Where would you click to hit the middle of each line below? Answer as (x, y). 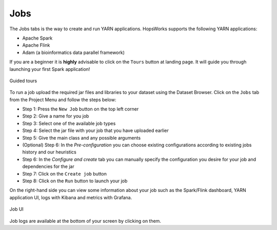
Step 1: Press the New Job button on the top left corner (81, 109)
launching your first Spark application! (50, 69)
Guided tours (23, 81)
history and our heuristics (49, 152)
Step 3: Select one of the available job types (69, 123)
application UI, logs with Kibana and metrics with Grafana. (71, 197)
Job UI (17, 209)
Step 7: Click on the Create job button (65, 174)
